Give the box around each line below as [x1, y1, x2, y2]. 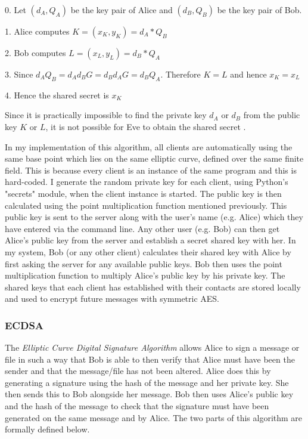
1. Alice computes [5, 25, 70, 37]
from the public [243, 109, 300, 121]
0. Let [5, 4, 26, 16]
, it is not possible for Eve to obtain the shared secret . [45, 120, 246, 132]
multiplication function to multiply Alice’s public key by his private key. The [5, 269, 285, 282]
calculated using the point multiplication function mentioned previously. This [5, 199, 287, 211]
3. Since [5, 68, 33, 80]
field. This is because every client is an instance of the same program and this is [5, 163, 297, 176]
